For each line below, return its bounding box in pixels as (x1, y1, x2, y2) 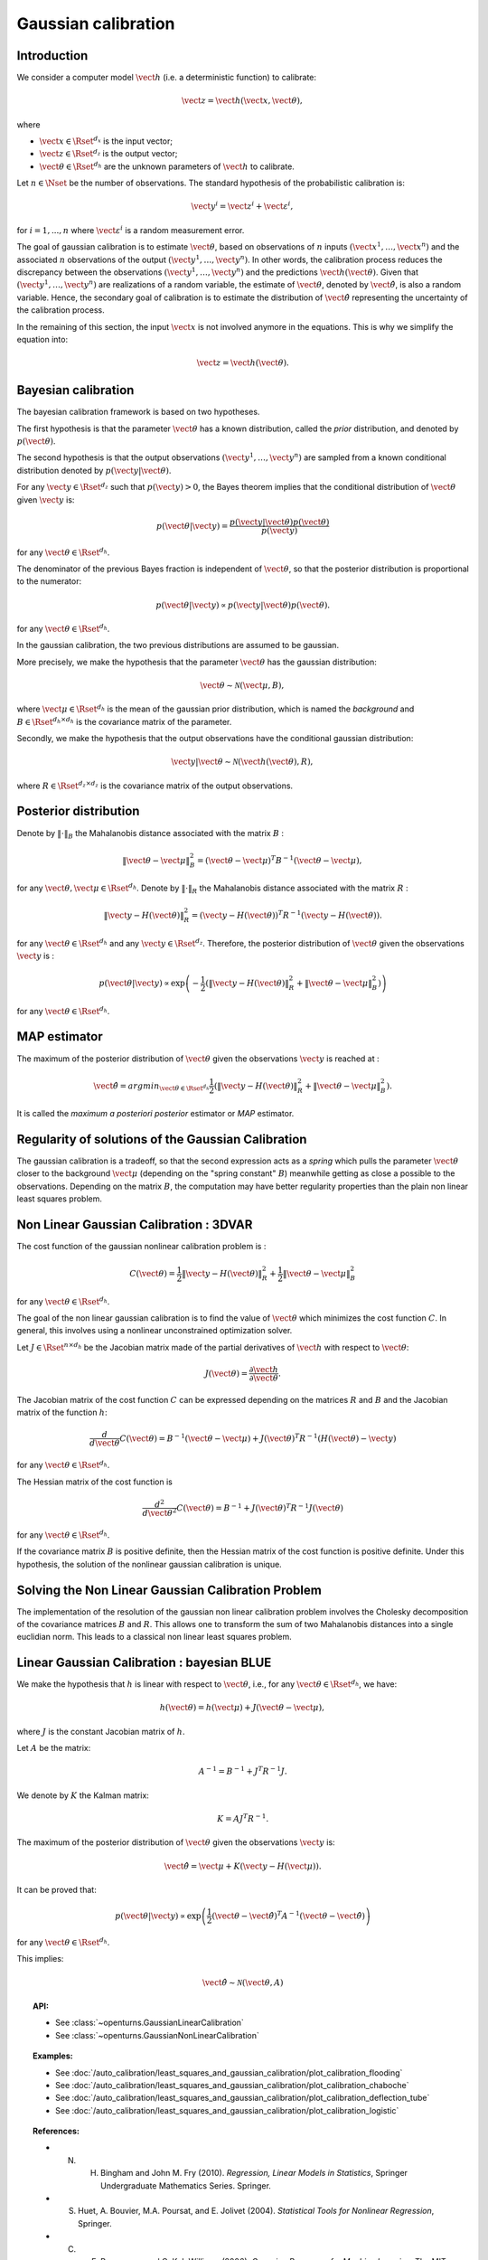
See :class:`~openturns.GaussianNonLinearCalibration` (55, 2029, 259, 2040)
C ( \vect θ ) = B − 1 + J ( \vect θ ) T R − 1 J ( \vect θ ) (176, 1502, 343, 1513)
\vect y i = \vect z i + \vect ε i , (191, 200, 294, 212)
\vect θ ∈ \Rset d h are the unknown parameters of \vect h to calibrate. (39, 160, 296, 172)
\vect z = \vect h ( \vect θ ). (196, 358, 289, 368)
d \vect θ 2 (142, 1506, 177, 1519)
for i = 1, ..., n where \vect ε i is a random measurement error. (16, 224, 245, 235)
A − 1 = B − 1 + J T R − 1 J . (198, 1765, 288, 1776)
